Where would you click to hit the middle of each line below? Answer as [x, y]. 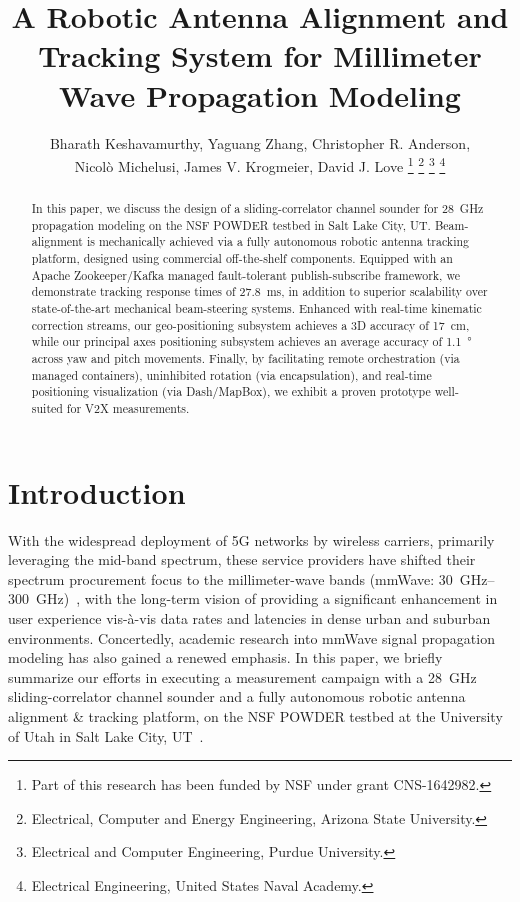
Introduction [97, 491]
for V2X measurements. [128, 408]
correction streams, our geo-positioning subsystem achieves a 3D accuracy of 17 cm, [250, 324]
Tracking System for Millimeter [260, 55]
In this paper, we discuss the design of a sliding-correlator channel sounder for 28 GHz [257, 208]
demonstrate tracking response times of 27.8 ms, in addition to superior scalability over [259, 291]
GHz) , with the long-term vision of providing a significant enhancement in [266, 598]
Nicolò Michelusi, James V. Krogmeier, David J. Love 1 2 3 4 [260, 164]
